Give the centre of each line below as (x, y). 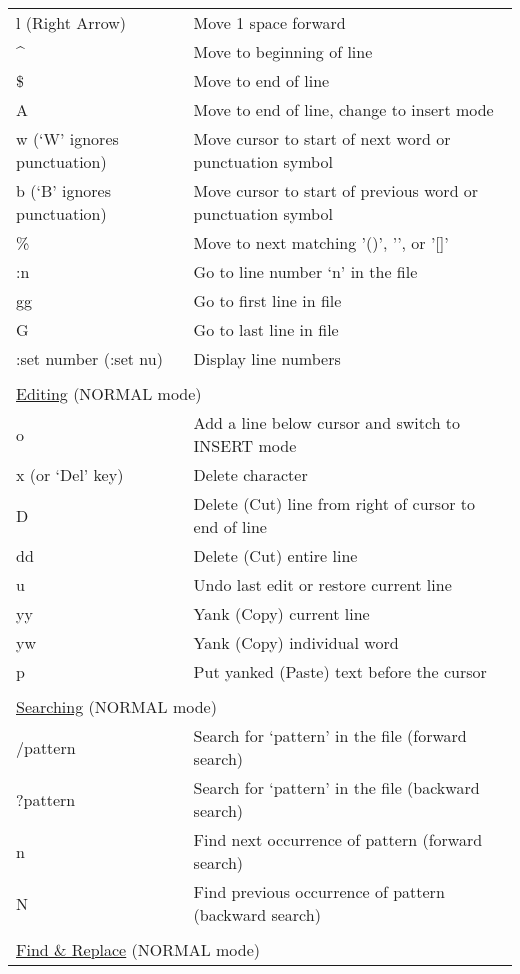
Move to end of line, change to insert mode (343, 109)
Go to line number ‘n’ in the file (305, 271)
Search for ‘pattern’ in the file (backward (336, 787)
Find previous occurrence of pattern (319, 891)
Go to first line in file (267, 300)
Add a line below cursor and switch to (327, 422)
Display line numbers (267, 358)
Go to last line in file (266, 329)
